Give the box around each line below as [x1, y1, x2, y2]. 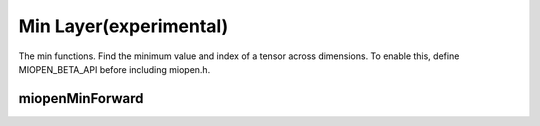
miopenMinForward [18, 90, 144, 107]
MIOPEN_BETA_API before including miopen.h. [18, 63, 211, 75]
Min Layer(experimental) [18, 15, 229, 37]
